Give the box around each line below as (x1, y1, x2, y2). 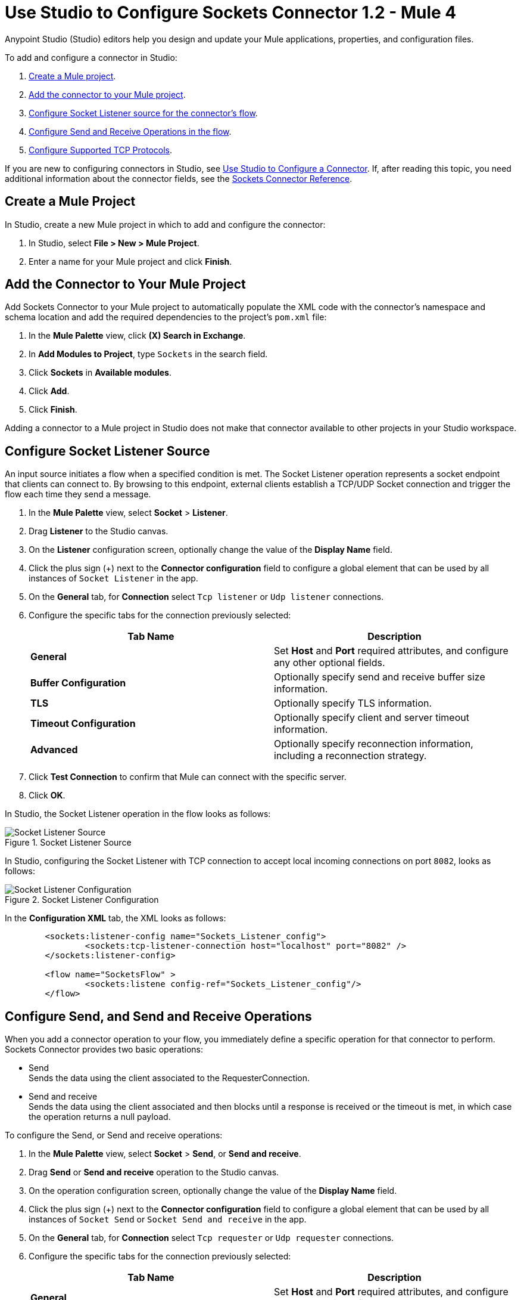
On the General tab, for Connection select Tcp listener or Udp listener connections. (29, 592, 384, 602)
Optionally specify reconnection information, (274, 738, 473, 750)
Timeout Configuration (30, 717, 136, 730)
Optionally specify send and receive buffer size (274, 671, 485, 683)
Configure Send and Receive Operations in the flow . (29, 126, 232, 137)
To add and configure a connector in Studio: (5, 52, 177, 63)
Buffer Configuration (30, 677, 126, 689)
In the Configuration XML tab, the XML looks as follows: (5, 913, 226, 924)
